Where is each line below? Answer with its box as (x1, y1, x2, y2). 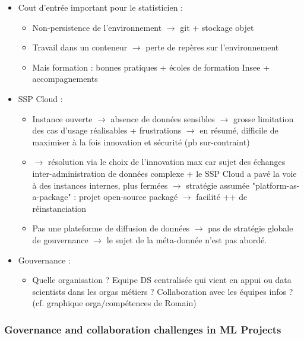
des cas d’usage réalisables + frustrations (32, 124, 182, 136)
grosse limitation (233, 112, 294, 125)
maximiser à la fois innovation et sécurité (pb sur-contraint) (32, 135, 250, 148)
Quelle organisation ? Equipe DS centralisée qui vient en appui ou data (32, 274, 292, 286)
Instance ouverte (32, 112, 93, 125)
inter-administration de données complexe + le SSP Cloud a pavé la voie (32, 167, 297, 179)
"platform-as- (252, 179, 300, 191)
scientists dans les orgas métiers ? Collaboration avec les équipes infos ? (32, 285, 293, 297)
